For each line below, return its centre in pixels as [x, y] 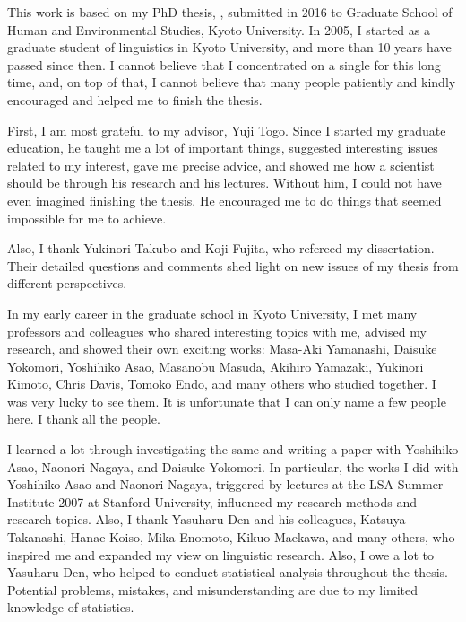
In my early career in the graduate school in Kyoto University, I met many [212, 313]
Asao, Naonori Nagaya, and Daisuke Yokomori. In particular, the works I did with [233, 466]
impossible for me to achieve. [87, 218]
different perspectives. [67, 283]
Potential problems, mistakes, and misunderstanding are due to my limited [213, 589]
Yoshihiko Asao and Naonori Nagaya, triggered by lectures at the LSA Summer [225, 484]
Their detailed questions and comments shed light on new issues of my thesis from [233, 265]
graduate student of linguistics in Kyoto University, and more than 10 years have [229, 47]
